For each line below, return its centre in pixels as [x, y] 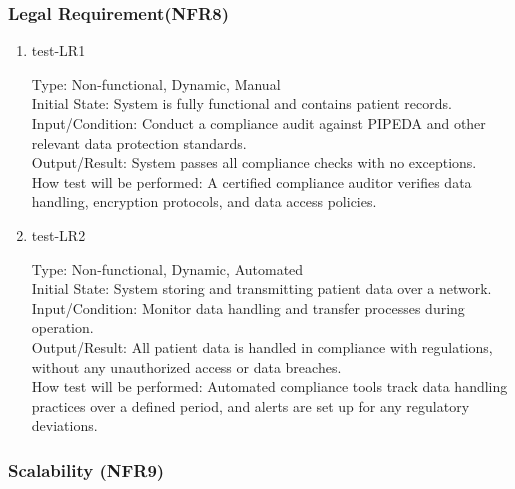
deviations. [64, 425]
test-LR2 [58, 234]
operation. [62, 327]
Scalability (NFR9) [86, 469]
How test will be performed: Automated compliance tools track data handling [269, 386]
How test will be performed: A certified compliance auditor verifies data [251, 181]
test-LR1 [58, 50]
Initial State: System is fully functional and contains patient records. [241, 103]
